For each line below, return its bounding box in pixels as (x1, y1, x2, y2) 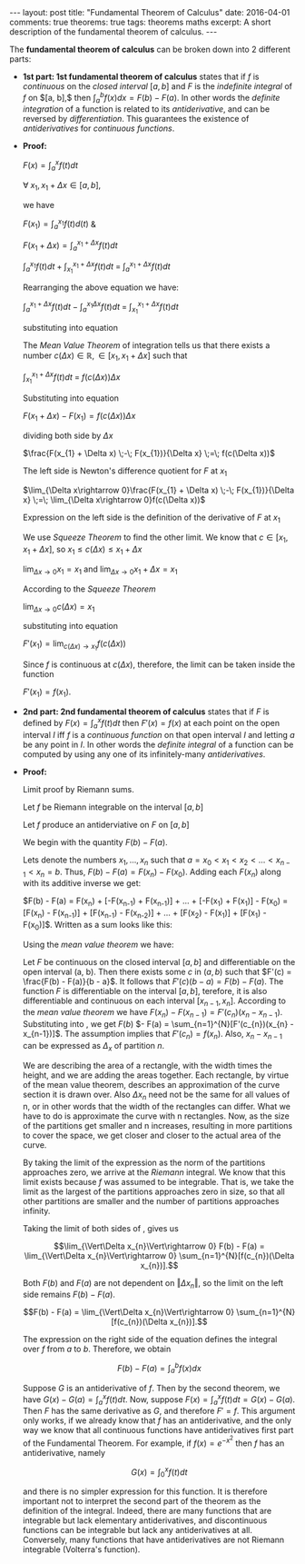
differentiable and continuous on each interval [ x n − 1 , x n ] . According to (22, 995, 286, 1008)
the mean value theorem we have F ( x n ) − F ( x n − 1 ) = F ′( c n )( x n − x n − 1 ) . (22, 1007, 283, 1020)
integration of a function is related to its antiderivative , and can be (22, 104, 271, 115)
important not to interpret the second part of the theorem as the (22, 1496, 261, 1507)
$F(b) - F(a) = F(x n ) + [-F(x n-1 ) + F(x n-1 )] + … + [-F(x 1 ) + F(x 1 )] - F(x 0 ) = (22, 895, 289, 909)
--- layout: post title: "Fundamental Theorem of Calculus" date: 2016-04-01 (9, 7, 290, 17)
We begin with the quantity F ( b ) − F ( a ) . (22, 836, 168, 847)
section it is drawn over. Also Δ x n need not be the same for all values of (22, 1089, 290, 1101)
